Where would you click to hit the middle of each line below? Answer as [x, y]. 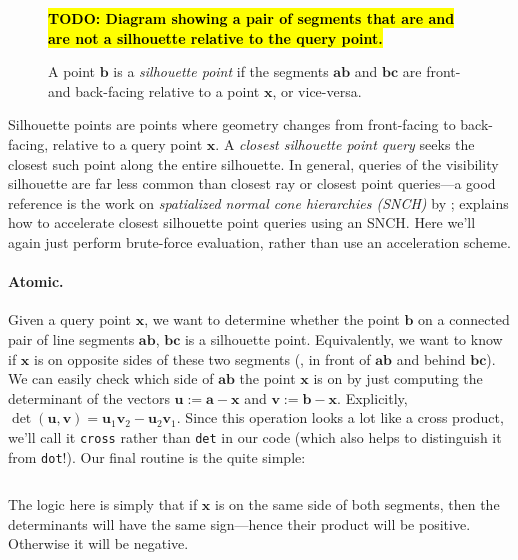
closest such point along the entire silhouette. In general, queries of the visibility [253, 163]
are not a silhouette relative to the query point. [215, 37]
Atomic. [36, 281]
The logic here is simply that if [103, 504]
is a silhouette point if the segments [221, 71]
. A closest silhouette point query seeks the [345, 143]
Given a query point [70, 319]
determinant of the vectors [89, 397]
